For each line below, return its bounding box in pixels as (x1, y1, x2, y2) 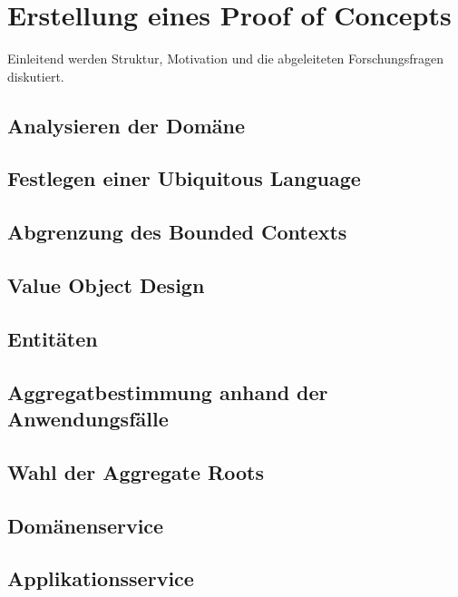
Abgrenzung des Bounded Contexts (7, 218, 347, 246)
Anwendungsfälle (7, 405, 169, 432)
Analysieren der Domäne (7, 111, 246, 139)
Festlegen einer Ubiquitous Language (7, 164, 361, 192)
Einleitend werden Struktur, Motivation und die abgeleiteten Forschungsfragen (7, 49, 444, 68)
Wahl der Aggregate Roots (7, 457, 264, 485)
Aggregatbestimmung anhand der (7, 377, 328, 406)
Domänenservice (7, 511, 164, 539)
